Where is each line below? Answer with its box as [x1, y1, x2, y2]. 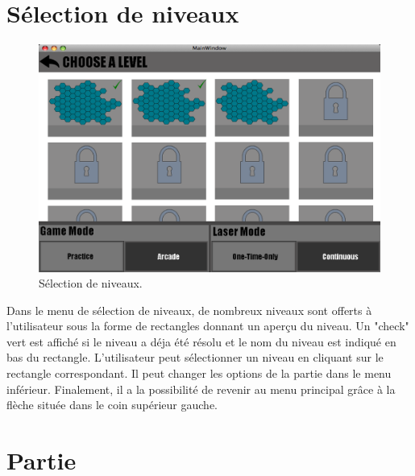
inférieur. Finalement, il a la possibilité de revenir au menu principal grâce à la [6, 380, 396, 397]
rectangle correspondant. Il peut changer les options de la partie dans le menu [6, 365, 392, 382]
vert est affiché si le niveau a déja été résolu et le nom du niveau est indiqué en [6, 333, 396, 350]
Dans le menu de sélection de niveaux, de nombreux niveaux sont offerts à [6, 301, 372, 318]
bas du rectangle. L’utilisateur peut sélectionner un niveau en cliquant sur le [6, 349, 384, 366]
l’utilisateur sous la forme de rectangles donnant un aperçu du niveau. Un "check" [6, 317, 409, 334]
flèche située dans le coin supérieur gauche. [6, 396, 218, 413]
